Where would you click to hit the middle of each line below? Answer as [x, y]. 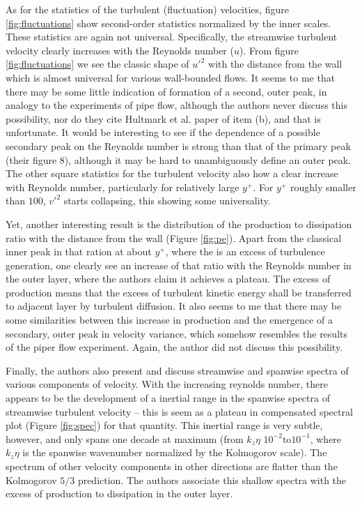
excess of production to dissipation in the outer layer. [119, 493]
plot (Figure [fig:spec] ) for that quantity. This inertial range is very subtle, [164, 425]
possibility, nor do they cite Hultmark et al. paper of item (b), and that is [163, 118]
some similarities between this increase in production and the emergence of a [169, 320]
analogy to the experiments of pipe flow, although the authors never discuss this [176, 105]
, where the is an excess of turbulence [245, 251]
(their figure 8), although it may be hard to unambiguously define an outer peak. [179, 159]
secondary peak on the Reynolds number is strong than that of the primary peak [178, 145]
